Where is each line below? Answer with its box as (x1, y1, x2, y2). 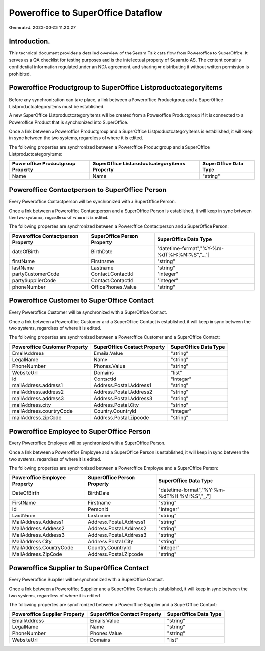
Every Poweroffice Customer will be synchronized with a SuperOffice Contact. (9, 309, 168, 315)
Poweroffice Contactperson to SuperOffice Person (9, 186, 167, 194)
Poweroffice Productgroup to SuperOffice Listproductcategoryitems (9, 83, 223, 92)
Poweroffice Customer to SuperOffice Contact (9, 297, 154, 305)
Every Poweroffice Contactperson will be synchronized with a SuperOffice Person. (9, 199, 176, 205)
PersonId (87, 506, 109, 513)
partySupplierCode (12, 277, 56, 284)
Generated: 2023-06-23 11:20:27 (9, 25, 76, 30)
